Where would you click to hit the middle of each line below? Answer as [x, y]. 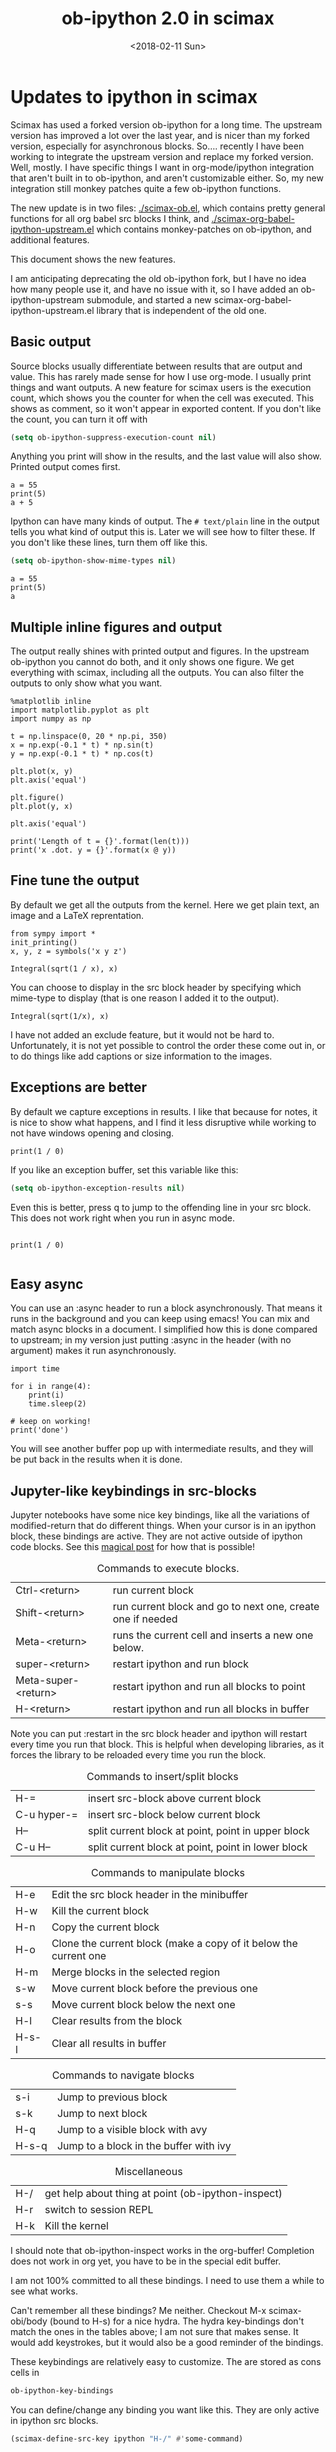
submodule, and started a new [149, 299]
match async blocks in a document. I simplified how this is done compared [164, 1329]
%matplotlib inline [51, 702]
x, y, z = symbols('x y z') [69, 951]
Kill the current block [100, 1911]
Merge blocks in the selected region [136, 1972]
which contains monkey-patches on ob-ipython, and [204, 229]
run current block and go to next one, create [216, 1607]
